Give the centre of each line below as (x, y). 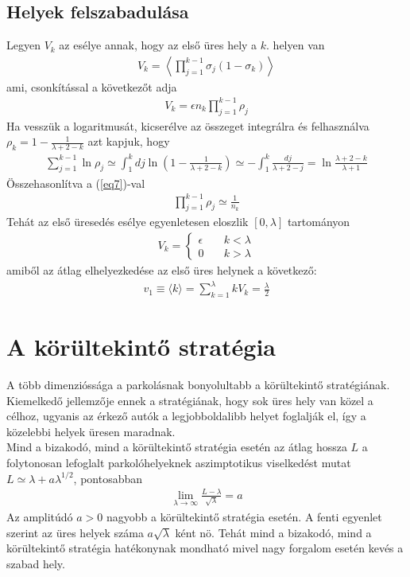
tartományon (319, 222)
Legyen (23, 45)
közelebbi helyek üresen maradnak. (91, 431)
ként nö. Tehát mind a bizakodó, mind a (273, 532)
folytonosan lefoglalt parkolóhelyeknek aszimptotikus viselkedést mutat (179, 463)
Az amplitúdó (40, 517)
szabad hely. (36, 563)
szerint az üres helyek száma (75, 532)
